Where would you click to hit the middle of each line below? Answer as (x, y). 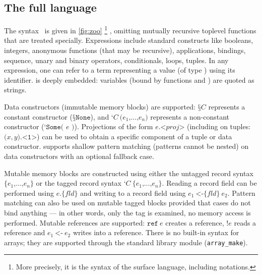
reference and (25, 232)
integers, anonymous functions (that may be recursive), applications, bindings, (125, 50)
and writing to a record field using (133, 192)
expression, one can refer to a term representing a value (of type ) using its (120, 70)
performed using (29, 192)
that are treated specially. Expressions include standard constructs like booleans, (129, 40)
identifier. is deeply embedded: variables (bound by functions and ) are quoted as (129, 79)
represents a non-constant (190, 116)
